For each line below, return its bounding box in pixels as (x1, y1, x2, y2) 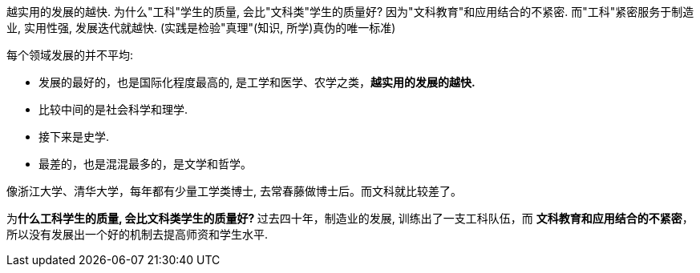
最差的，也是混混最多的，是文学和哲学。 (38, 157, 252, 171)
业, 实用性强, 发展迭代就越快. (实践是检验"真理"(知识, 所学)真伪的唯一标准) (6, 21, 396, 34)
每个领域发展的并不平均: (6, 48, 134, 62)
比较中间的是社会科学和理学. (38, 102, 188, 116)
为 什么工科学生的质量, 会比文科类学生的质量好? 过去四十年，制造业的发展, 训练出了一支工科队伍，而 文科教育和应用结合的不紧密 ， (6, 211, 694, 225)
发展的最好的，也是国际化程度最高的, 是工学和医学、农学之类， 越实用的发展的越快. (38, 75, 475, 89)
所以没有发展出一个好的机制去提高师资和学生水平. (6, 227, 269, 241)
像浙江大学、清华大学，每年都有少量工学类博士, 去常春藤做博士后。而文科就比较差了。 (6, 184, 462, 198)
